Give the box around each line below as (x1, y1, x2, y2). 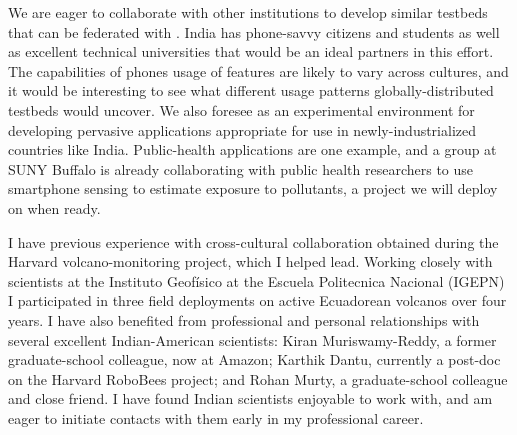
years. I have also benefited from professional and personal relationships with (8, 309, 480, 330)
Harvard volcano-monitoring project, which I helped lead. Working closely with (8, 251, 493, 272)
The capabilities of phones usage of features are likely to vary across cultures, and (8, 60, 509, 81)
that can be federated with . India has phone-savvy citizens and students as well (8, 21, 500, 42)
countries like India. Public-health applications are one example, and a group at (8, 139, 497, 160)
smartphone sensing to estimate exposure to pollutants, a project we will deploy (8, 178, 498, 199)
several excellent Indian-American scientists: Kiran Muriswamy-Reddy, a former (8, 329, 497, 350)
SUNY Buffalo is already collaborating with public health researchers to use (8, 158, 474, 179)
